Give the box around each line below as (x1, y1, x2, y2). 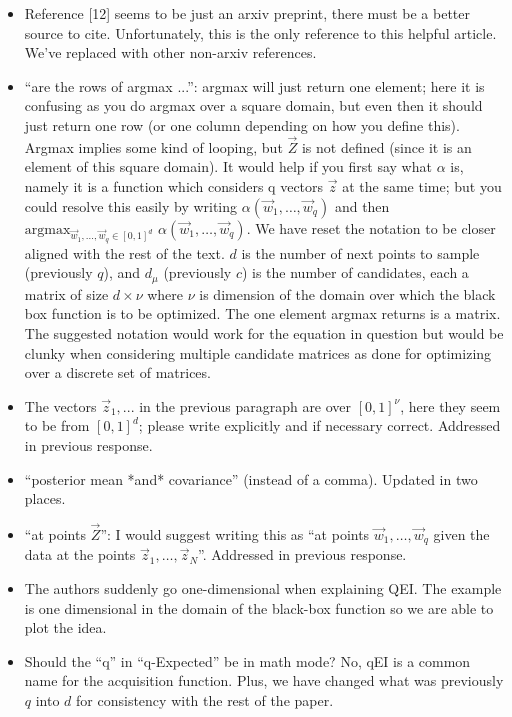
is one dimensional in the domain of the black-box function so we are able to (24, 597, 494, 618)
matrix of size (24, 283, 109, 304)
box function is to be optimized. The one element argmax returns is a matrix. (24, 303, 501, 324)
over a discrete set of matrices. (24, 362, 211, 383)
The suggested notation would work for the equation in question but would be (24, 323, 504, 343)
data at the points (24, 544, 136, 565)
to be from (24, 415, 90, 436)
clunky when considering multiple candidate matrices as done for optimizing (24, 342, 492, 363)
